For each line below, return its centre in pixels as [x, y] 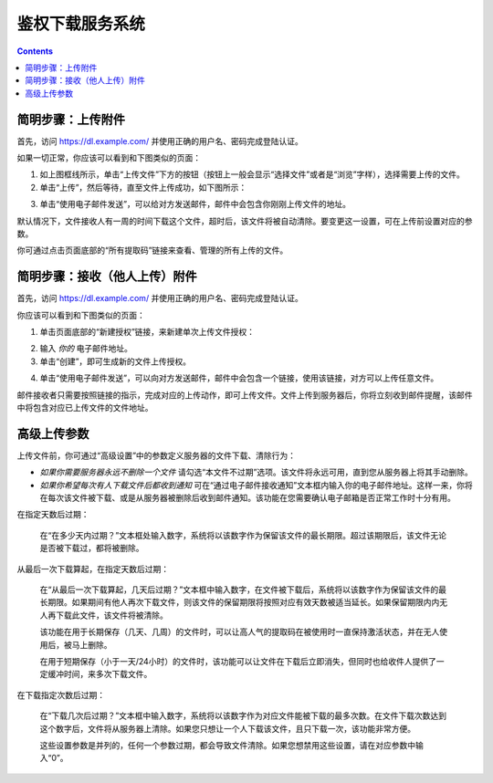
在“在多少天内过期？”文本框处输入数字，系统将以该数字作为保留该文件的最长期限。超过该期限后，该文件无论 [243, 535]
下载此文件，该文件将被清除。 [111, 615]
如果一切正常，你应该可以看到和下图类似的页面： [109, 158]
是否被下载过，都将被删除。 [92, 548]
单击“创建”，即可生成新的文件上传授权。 [115, 361]
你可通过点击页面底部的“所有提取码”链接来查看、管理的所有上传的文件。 [152, 250]
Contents [35, 51]
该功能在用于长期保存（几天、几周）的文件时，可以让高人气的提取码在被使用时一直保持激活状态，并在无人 [240, 632]
